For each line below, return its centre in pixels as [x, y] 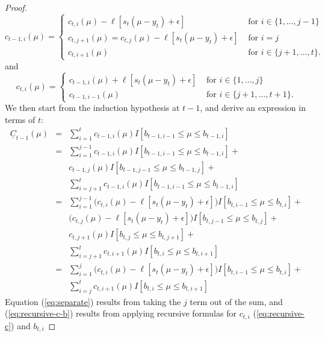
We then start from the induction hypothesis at [92, 108]
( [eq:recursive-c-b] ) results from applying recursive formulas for [121, 313]
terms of [20, 119]
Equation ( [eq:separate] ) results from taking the [93, 301]
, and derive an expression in [253, 108]
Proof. [16, 7]
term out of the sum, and [236, 301]
